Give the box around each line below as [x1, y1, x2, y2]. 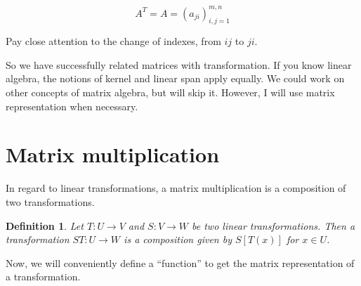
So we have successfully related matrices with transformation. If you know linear [6, 57, 352, 72]
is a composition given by [124, 232, 232, 247]
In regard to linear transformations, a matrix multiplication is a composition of [6, 181, 346, 195]
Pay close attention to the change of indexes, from [6, 34, 221, 48]
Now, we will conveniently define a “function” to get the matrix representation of [6, 255, 355, 270]
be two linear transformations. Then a [192, 218, 355, 233]
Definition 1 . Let [6, 218, 84, 233]
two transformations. [6, 194, 95, 209]
